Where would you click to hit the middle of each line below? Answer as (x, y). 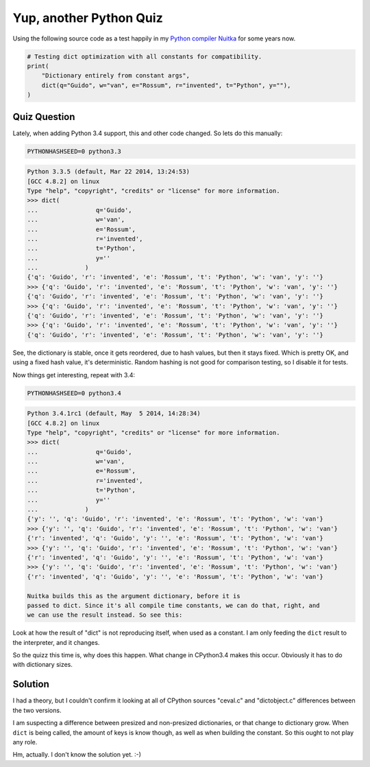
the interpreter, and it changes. (56, 642)
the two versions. (37, 710)
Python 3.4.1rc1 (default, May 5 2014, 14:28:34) (114, 414)
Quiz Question (44, 117)
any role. (25, 742)
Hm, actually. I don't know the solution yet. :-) (77, 755)
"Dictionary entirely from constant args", (115, 76)
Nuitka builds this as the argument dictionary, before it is (134, 596)
